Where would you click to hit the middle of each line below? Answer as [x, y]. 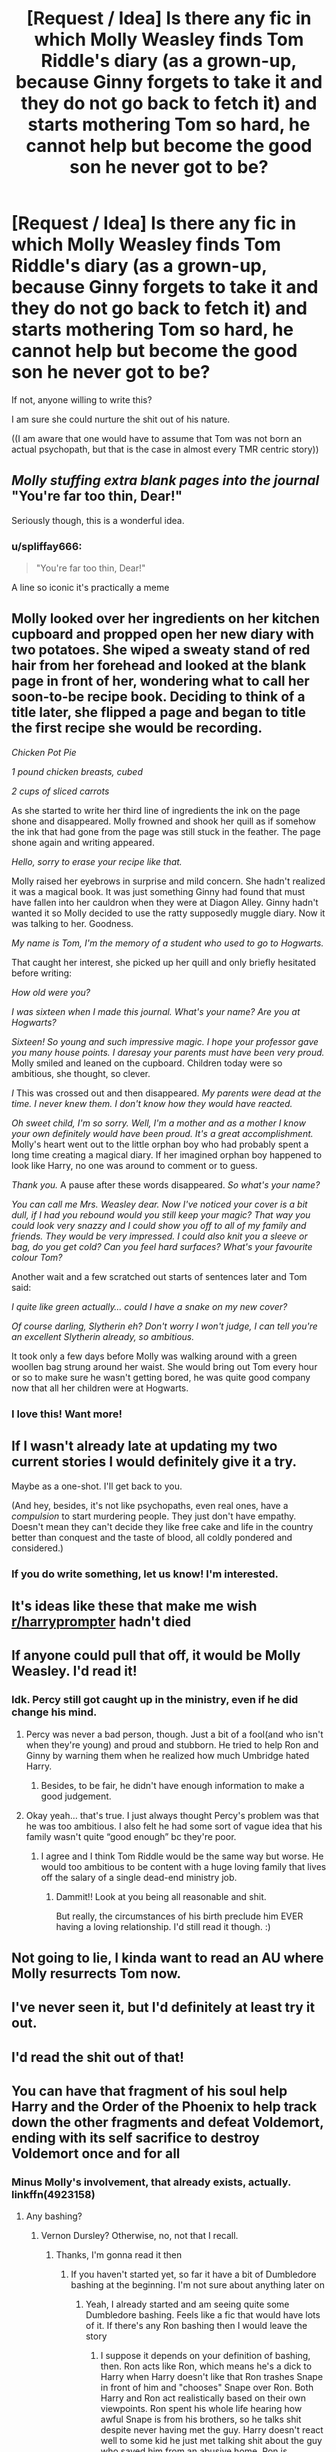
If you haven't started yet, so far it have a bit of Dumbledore [193, 2274]
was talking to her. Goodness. [72, 923]
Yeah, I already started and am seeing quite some [187, 2304]
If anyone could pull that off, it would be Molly [156, 1655]
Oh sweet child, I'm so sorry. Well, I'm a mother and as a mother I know [158, 1123]
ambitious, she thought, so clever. [81, 1073]
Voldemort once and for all [96, 2153]
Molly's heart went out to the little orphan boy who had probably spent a [160, 1144]
